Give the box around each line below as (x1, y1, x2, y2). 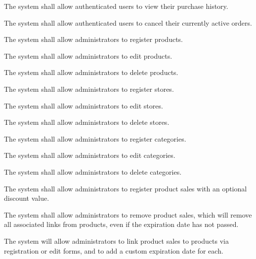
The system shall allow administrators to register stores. (4, 83, 174, 94)
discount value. (4, 193, 49, 203)
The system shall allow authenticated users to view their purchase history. (4, 1, 228, 11)
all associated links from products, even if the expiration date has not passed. (4, 219, 239, 229)
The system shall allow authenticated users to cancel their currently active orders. (4, 17, 252, 28)
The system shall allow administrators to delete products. (4, 67, 178, 77)
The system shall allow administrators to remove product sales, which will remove (4, 209, 252, 220)
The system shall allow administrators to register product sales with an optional (4, 183, 247, 193)
